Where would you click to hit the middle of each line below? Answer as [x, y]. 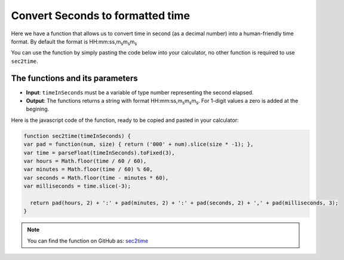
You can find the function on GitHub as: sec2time [88, 241]
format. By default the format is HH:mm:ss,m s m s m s [74, 42]
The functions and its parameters [75, 78]
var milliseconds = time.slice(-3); [77, 186]
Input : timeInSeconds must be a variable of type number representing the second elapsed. [140, 92]
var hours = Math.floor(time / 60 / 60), [85, 161]
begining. [38, 109]
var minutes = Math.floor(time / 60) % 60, [88, 169]
